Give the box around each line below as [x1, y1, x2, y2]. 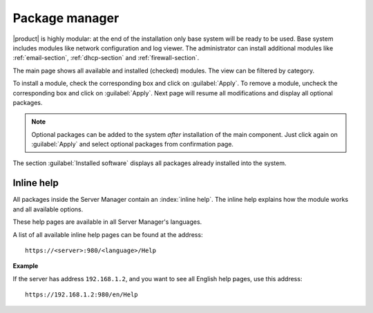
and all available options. [12, 205, 84, 214]
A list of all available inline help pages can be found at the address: [12, 230, 203, 238]
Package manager [12, 10, 119, 26]
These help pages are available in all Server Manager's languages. [12, 218, 202, 226]
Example [12, 262, 39, 270]
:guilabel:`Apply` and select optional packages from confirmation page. [31, 140, 234, 149]
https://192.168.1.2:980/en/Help [25, 291, 138, 298]
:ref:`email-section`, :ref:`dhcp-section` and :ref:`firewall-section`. [12, 54, 200, 62]
